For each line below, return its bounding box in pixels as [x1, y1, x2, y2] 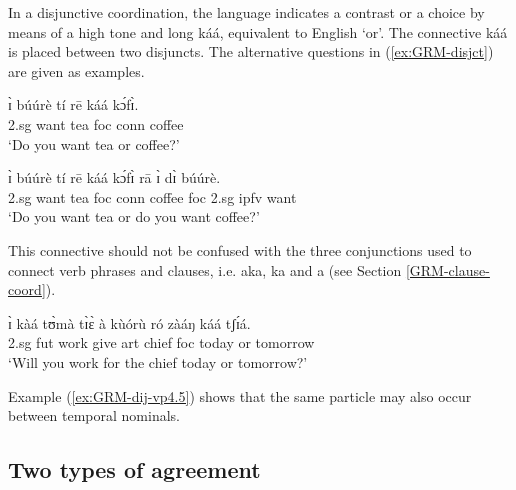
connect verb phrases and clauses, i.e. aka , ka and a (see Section [8, 259, 402, 280]
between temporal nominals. [8, 405, 181, 426]
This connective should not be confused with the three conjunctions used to [8, 239, 472, 260]
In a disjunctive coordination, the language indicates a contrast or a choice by [8, 2, 485, 22]
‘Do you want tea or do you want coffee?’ [8, 206, 260, 227]
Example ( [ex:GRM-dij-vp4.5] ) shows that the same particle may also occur [8, 385, 472, 406]
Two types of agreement [8, 454, 261, 485]
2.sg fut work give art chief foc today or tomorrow [8, 332, 315, 353]
